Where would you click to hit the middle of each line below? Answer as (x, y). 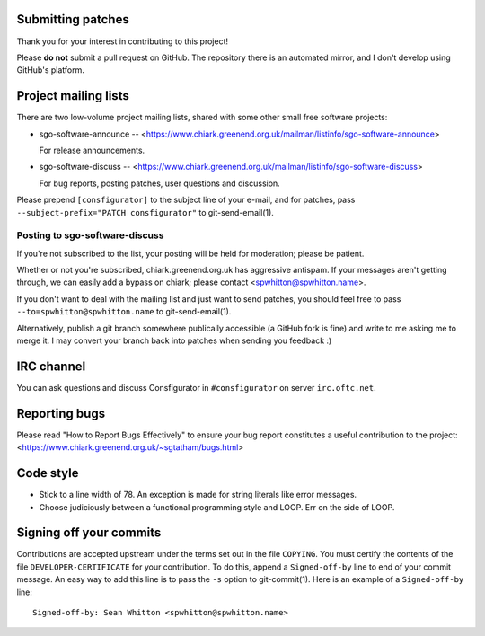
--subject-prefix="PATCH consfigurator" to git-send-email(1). (145, 212)
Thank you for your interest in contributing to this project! (123, 41)
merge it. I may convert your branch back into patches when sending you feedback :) (174, 340)
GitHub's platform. (51, 70)
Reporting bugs (61, 413)
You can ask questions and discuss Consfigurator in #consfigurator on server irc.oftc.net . (196, 387)
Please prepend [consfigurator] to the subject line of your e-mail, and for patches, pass (186, 200)
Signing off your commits (89, 533)
